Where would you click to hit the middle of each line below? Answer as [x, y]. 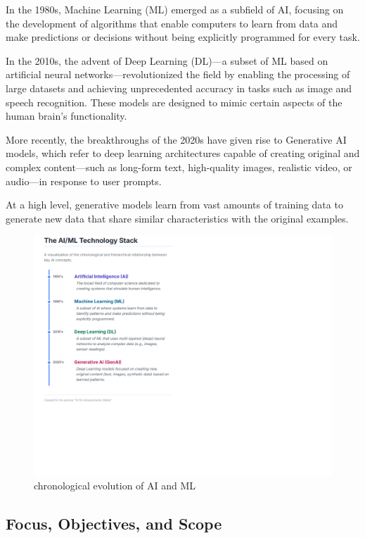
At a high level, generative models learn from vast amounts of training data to [174, 205]
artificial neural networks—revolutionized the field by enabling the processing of [178, 74]
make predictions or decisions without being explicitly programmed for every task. [183, 37]
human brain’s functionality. [66, 116]
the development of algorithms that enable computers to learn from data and [172, 23]
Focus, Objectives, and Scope [114, 524]
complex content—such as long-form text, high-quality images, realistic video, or [179, 167]
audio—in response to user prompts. [84, 181]
